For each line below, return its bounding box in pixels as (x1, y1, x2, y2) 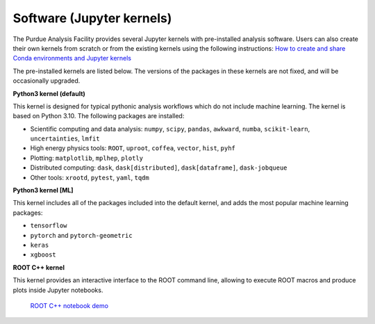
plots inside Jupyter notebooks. (12, 286, 103, 294)
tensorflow (30, 222, 67, 229)
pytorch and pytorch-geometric (30, 231, 133, 239)
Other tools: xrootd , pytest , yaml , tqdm (30, 173, 149, 181)
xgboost (30, 251, 57, 259)
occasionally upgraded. (12, 76, 81, 85)
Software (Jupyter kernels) (12, 10, 172, 26)
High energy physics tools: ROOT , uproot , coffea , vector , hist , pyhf (30, 144, 236, 152)
